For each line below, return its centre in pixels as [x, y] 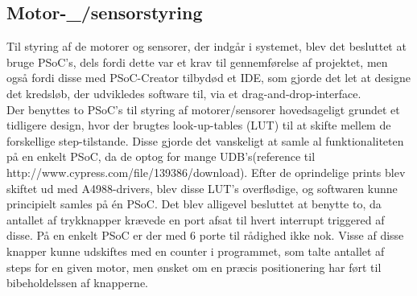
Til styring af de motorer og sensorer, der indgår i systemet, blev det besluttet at [206, 46]
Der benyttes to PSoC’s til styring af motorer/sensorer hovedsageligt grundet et [203, 109]
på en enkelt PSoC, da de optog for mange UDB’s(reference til [161, 156]
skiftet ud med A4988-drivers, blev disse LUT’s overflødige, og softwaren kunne [202, 188]
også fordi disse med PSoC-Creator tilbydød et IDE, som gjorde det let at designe [208, 78]
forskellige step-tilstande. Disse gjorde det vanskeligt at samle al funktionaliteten [205, 140]
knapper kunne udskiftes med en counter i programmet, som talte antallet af [196, 251]
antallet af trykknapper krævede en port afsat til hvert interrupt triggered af [196, 219]
